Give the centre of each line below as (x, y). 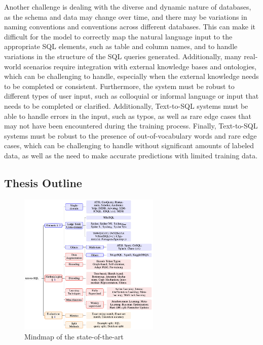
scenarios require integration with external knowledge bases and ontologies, (140, 66)
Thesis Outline (43, 182)
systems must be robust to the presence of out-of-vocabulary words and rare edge (130, 135)
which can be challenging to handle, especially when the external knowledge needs (131, 76)
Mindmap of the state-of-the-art (74, 336)
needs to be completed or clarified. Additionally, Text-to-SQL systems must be (126, 105)
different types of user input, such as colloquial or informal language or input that (131, 96)
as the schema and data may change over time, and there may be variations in (126, 16)
